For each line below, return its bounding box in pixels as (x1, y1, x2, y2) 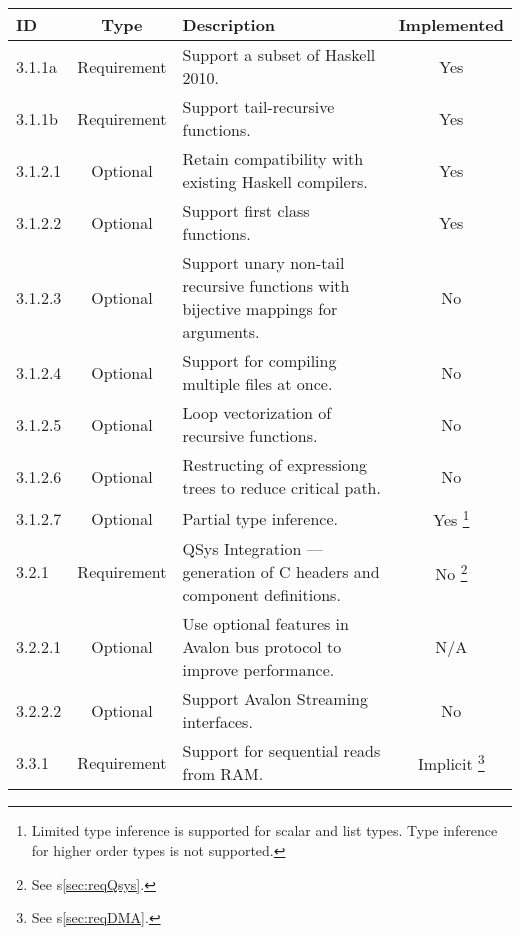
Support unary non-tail (182, 251, 345, 274)
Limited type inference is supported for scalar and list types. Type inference (31, 820, 498, 841)
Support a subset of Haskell (182, 43, 376, 66)
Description (182, 13, 276, 36)
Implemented (398, 13, 504, 36)
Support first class (182, 199, 310, 222)
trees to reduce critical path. (182, 476, 381, 499)
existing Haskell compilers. (182, 170, 368, 193)
